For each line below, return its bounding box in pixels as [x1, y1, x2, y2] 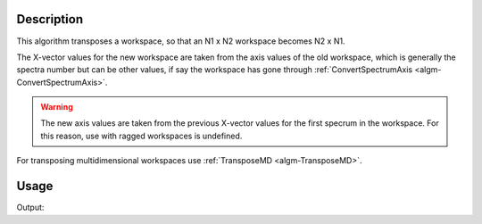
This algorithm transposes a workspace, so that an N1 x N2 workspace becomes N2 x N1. [16, 36, 345, 46]
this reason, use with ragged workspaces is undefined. [40, 130, 243, 141]
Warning [40, 102, 73, 112]
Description [16, 12, 84, 27]
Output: [16, 202, 45, 213]
